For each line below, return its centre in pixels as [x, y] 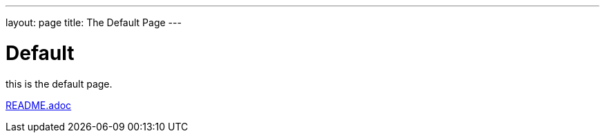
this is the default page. [59, 83]
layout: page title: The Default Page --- [94, 22]
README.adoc [39, 105]
